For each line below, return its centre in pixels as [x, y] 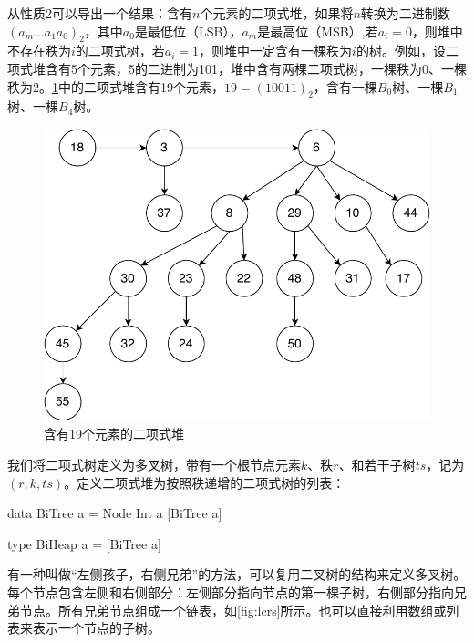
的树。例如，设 [401, 51]
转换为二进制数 [405, 13]
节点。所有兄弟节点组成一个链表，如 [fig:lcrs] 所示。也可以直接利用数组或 [233, 610]
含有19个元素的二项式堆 [114, 434]
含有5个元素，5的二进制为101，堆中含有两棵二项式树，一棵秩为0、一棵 [256, 68]
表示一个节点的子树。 [96, 628]
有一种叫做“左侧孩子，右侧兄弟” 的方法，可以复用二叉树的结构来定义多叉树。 [237, 574]
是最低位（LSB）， [188, 31]
